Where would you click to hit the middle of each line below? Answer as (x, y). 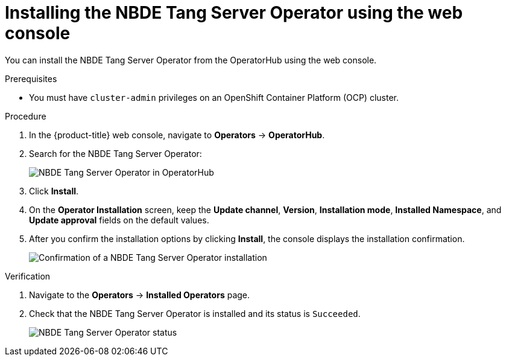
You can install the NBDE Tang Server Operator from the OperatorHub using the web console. (191, 60)
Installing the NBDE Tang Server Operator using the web (234, 13)
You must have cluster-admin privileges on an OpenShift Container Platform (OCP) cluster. (214, 97)
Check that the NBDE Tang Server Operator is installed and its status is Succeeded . (195, 313)
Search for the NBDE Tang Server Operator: (115, 153)
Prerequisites (31, 78)
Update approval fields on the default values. (119, 220)
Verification (28, 276)
